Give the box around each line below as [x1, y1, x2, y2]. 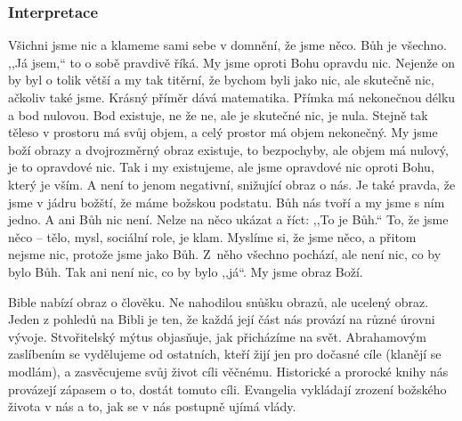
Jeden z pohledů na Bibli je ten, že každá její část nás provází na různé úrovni [8, 310, 435, 328]
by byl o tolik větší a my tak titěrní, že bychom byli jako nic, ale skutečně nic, [8, 70, 434, 89]
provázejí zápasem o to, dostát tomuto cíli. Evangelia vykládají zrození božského [8, 379, 447, 398]
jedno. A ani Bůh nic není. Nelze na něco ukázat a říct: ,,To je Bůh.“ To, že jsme [8, 210, 449, 229]
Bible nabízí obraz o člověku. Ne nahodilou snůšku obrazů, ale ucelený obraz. [8, 292, 429, 311]
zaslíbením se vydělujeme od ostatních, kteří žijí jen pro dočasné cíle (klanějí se [8, 344, 442, 363]
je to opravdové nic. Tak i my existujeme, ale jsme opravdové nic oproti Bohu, [8, 158, 434, 176]
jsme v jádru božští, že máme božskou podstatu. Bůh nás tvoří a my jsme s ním [8, 192, 445, 211]
